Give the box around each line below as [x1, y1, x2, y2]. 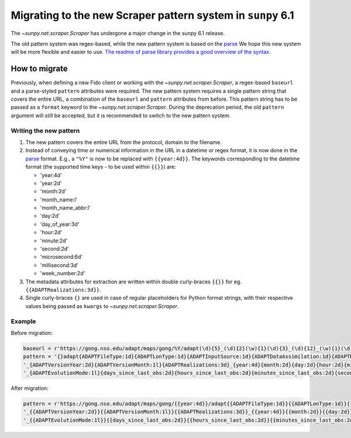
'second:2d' [40, 245, 70, 252]
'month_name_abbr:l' [40, 204, 91, 211]
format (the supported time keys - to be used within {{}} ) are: [25, 163, 177, 170]
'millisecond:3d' [40, 261, 79, 269]
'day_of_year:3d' [40, 220, 80, 228]
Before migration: [11, 329, 53, 336]
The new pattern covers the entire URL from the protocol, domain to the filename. [25, 138, 222, 146]
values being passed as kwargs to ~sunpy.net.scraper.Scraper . [25, 302, 179, 310]
